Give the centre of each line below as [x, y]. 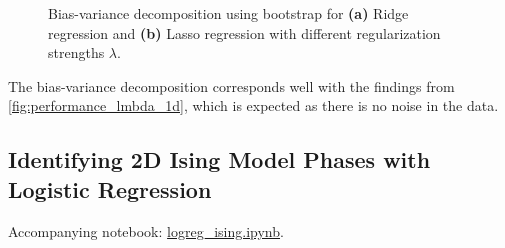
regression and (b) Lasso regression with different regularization [244, 32]
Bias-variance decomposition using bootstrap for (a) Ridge [228, 13]
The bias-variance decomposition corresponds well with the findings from [231, 85]
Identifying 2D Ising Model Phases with [219, 159]
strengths [76, 52]
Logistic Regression [110, 188]
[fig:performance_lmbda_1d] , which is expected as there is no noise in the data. [253, 105]
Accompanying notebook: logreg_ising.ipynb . [146, 230]
